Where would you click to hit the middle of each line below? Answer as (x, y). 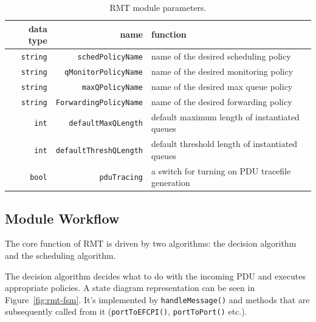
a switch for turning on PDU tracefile (221, 170)
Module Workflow (62, 218)
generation (170, 183)
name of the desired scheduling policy (221, 56)
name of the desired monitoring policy (222, 71)
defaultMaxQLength (106, 124)
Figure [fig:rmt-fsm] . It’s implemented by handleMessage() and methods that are (157, 299)
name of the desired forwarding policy (222, 101)
